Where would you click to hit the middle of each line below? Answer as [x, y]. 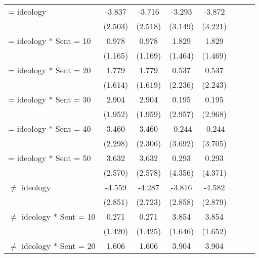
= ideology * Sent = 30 [50, 99]
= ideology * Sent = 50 [50, 158]
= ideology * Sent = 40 [50, 128]
